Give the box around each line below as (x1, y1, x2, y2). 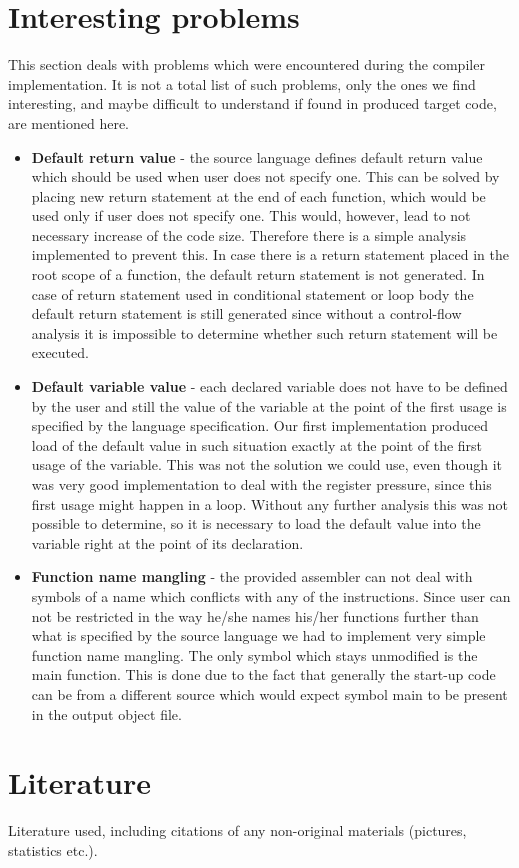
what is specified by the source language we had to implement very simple (31, 625, 486, 646)
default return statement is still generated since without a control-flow (31, 303, 462, 324)
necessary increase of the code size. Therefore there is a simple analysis (31, 224, 467, 245)
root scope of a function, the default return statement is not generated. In (31, 264, 485, 285)
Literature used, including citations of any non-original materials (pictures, (8, 820, 467, 841)
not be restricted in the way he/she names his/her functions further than (31, 605, 479, 626)
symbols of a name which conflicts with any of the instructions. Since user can (31, 585, 511, 606)
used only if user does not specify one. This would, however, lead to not (31, 205, 471, 226)
